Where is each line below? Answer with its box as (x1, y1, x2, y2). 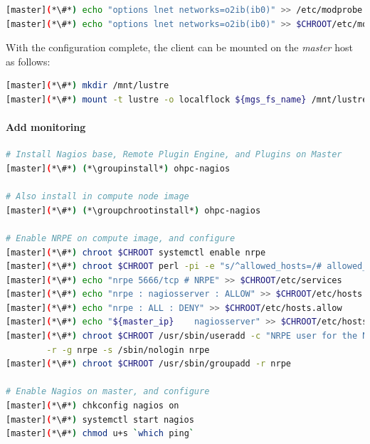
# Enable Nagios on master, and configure (6, 386, 210, 397)
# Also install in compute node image (6, 191, 189, 202)
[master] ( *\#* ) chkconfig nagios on (6, 401, 179, 411)
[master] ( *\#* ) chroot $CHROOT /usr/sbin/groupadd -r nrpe (6, 359, 291, 369)
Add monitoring (6, 120, 86, 134)
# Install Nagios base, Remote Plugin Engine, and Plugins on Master (6, 149, 342, 160)
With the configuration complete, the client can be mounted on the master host (6, 40, 353, 55)
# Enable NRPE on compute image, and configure (6, 233, 236, 243)
